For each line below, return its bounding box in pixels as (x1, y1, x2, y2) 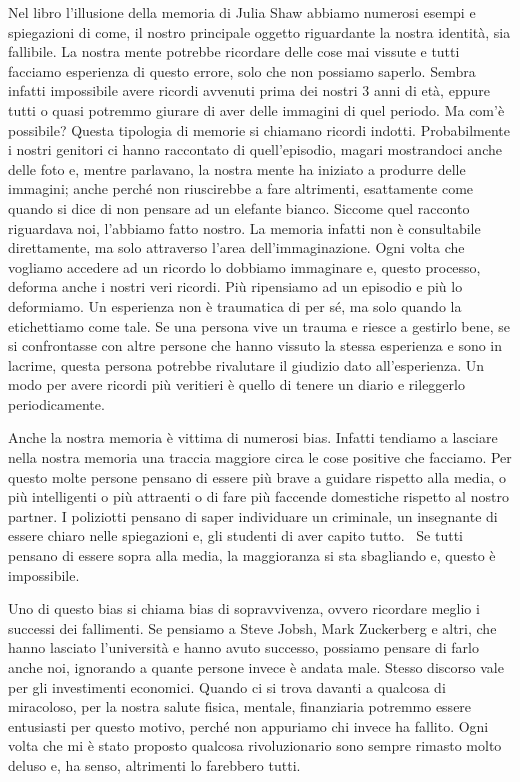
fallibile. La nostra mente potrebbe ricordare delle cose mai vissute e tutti (8, 41, 460, 62)
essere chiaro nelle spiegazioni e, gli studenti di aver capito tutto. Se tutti (8, 525, 464, 546)
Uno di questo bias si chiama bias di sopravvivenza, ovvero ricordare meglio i (8, 598, 480, 619)
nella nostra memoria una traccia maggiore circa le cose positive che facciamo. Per (8, 447, 512, 468)
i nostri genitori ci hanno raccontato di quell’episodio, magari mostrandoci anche (8, 139, 502, 160)
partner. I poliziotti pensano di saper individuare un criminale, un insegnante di (8, 505, 498, 526)
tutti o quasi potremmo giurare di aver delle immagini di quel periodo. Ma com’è (8, 99, 505, 120)
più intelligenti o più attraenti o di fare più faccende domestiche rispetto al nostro (8, 486, 509, 507)
